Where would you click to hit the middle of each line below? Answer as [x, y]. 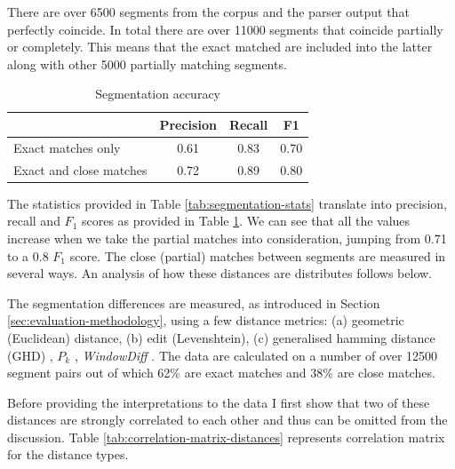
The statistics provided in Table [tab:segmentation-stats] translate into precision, [227, 203]
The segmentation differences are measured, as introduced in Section [194, 302]
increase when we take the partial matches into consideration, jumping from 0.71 [227, 238]
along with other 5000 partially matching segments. [147, 64]
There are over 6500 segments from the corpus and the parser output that [208, 12]
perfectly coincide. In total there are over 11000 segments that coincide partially [225, 29]
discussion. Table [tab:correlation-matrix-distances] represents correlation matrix [226, 437]
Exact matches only [67, 147]
